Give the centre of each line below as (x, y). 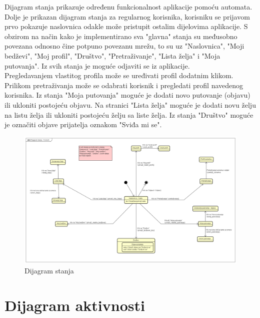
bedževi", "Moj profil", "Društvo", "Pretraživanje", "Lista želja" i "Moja (112, 55)
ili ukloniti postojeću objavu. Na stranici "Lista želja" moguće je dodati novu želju (130, 104)
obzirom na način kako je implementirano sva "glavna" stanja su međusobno (121, 36)
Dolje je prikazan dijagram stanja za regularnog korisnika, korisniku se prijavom (127, 16)
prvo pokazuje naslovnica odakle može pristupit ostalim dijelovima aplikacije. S (126, 26)
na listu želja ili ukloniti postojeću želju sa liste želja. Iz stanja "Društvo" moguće (129, 114)
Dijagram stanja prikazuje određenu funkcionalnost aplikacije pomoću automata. (128, 7)
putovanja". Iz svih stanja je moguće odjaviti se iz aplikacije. (97, 65)
